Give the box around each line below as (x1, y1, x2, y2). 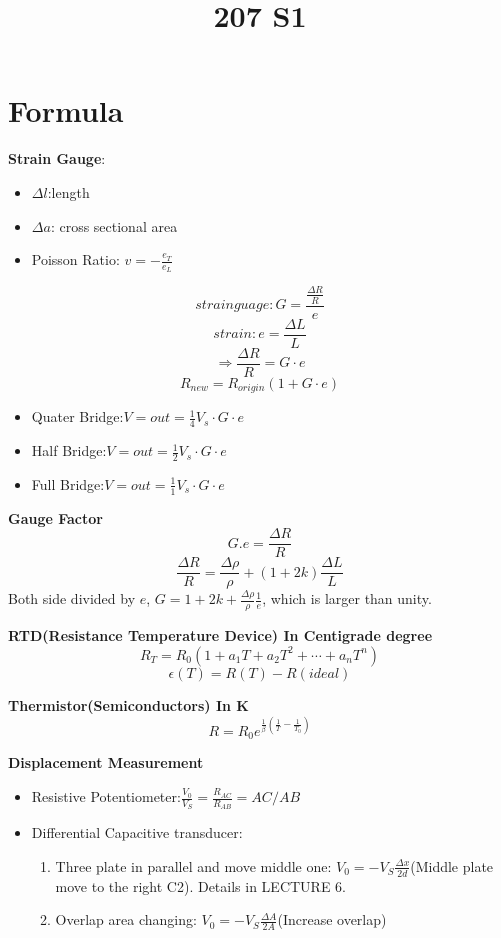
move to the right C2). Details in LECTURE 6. (55, 875, 346, 896)
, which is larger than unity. (262, 588, 432, 609)
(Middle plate (410, 855, 494, 876)
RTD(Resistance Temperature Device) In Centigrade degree (8, 625, 433, 646)
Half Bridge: (31, 440, 107, 461)
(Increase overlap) (277, 909, 387, 930)
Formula (8, 90, 124, 131)
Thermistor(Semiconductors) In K (8, 694, 249, 715)
